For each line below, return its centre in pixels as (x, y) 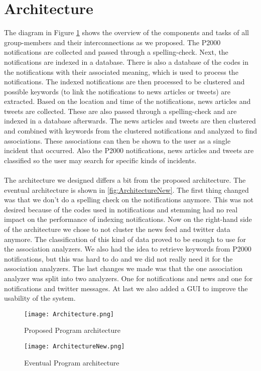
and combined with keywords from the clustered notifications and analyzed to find (130, 131)
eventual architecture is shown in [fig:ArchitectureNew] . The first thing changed (126, 190)
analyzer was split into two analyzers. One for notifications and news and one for (128, 278)
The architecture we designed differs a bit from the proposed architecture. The (125, 180)
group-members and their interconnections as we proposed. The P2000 (112, 42)
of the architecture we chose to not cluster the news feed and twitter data (117, 229)
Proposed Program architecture (73, 330)
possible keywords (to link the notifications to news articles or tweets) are (117, 91)
